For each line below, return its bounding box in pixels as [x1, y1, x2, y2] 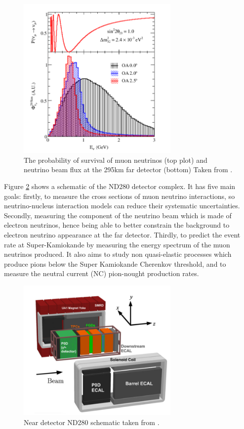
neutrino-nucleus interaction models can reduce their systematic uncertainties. [4, 200, 240, 211]
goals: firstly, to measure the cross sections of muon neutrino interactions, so [4, 191, 235, 201]
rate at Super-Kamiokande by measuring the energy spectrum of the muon [4, 239, 230, 249]
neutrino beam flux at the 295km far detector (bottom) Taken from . [24, 164, 233, 175]
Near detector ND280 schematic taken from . [24, 417, 160, 427]
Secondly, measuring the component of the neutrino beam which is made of [4, 210, 232, 220]
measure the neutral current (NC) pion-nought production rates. [4, 268, 199, 279]
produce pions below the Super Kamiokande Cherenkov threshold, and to [4, 258, 226, 269]
